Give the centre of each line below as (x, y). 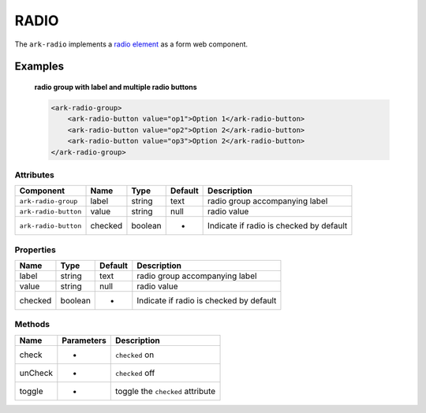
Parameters (84, 340)
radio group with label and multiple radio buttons (116, 87)
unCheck (36, 373)
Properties (35, 250)
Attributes (34, 175)
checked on (135, 355)
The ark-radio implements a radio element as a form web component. (131, 44)
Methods (32, 325)
